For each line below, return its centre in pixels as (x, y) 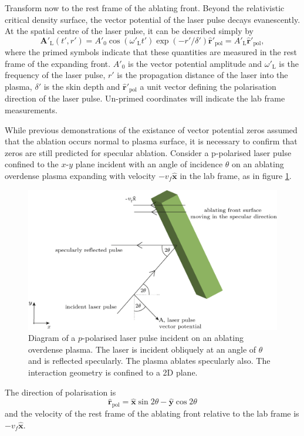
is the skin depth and (82, 87)
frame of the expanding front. (58, 63)
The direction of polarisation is (60, 392)
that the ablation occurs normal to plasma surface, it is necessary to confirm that (151, 141)
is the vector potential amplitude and (195, 63)
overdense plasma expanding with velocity (80, 176)
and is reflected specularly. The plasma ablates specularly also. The (149, 361)
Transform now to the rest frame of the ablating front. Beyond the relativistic (145, 8)
